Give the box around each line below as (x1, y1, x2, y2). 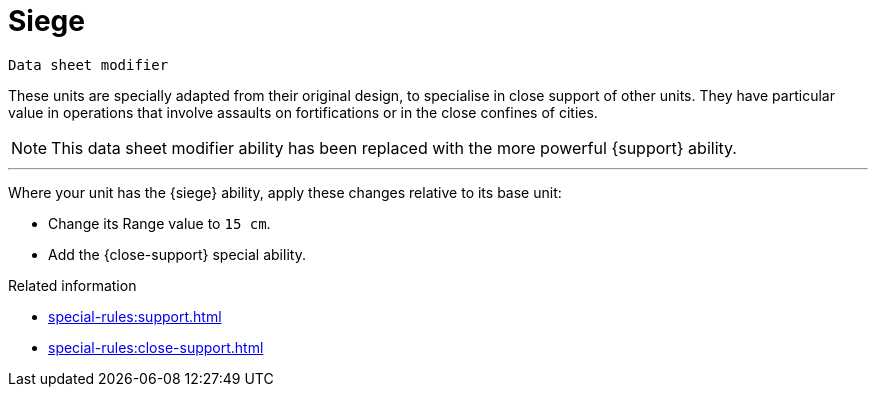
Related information (8, 276, 137, 294)
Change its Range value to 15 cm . (48, 214, 271, 232)
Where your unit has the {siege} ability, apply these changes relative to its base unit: (8, 183, 562, 201)
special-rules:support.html (48, 307, 222, 325)
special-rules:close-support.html (48, 338, 264, 356)
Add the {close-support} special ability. (48, 245, 306, 263)
